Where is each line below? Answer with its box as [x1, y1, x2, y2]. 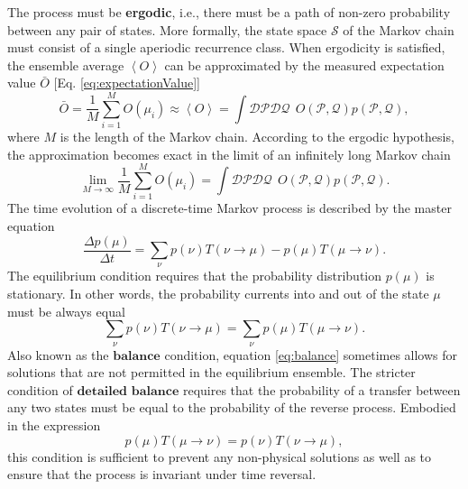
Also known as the [7, 345, 109, 364]
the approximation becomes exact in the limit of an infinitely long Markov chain [7, 144, 451, 163]
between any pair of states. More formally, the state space [7, 20, 327, 39]
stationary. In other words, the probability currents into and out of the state [7, 284, 429, 303]
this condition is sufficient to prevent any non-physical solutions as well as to [7, 447, 432, 466]
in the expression [7, 416, 101, 434]
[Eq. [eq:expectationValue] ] [53, 73, 200, 92]
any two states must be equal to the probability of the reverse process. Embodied [7, 398, 456, 417]
